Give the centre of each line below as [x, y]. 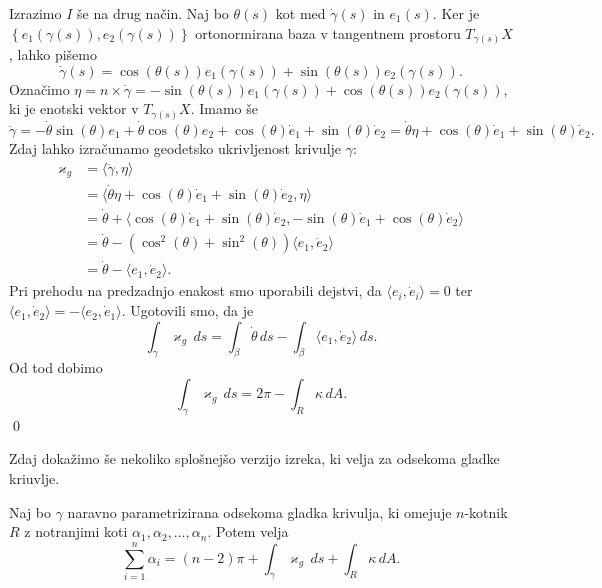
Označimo [39, 88]
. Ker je [456, 13]
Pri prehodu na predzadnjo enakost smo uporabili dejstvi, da [195, 290]
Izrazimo [35, 13]
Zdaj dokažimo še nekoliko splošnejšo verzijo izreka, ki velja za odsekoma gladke [254, 458]
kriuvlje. [34, 478]
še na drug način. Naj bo [153, 13]
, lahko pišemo [53, 54]
